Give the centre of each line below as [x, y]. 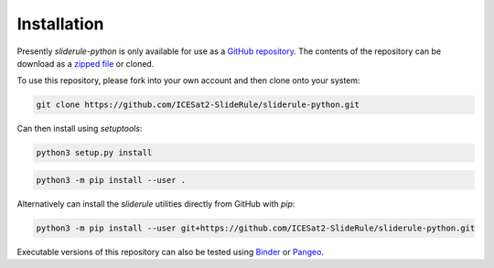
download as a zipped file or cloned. [86, 63]
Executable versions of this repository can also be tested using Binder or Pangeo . [171, 252]
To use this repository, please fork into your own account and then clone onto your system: [188, 80]
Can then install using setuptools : [80, 129]
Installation [60, 24]
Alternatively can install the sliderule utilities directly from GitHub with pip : [156, 204]
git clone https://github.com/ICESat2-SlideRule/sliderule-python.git [198, 105]
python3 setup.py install [94, 153]
